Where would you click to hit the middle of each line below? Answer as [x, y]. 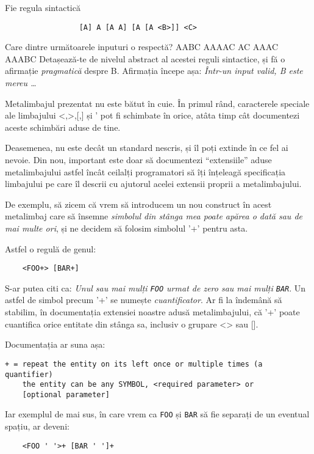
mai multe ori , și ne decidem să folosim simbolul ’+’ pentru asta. [127, 228]
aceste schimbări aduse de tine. [63, 127]
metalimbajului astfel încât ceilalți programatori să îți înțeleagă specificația [145, 171]
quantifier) [29, 374]
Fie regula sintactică [43, 7]
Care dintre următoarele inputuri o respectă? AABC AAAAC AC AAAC [142, 47]
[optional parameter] [66, 394]
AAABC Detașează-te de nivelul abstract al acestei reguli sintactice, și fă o [145, 58]
